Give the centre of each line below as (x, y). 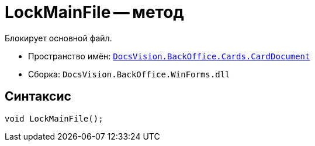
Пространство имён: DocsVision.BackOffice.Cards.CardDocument (169, 56)
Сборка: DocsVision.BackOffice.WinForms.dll (129, 74)
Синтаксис (38, 97)
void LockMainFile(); (54, 118)
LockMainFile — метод (94, 12)
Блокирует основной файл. (58, 38)
